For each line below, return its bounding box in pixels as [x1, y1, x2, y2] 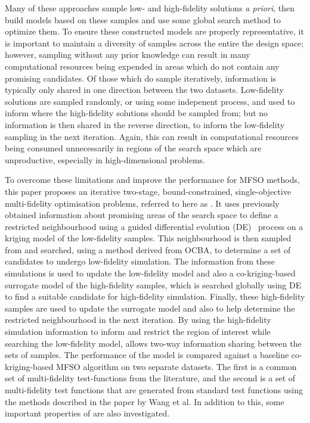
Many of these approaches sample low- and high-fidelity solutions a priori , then [5, 2, 294, 14]
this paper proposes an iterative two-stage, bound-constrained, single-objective [5, 185, 292, 197]
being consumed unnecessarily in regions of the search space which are [5, 142, 262, 154]
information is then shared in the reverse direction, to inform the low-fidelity [5, 118, 285, 130]
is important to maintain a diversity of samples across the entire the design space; [5, 36, 304, 49]
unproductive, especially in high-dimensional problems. [5, 153, 205, 166]
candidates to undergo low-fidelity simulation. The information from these [5, 255, 275, 268]
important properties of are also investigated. [5, 407, 170, 419]
